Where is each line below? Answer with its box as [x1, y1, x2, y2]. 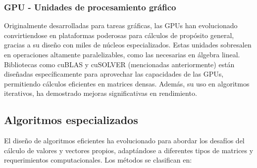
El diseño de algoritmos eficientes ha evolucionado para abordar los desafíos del [4, 135, 245, 146]
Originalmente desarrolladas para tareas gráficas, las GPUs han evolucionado [4, 20, 238, 31]
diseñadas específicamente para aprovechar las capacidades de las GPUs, [4, 69, 224, 79]
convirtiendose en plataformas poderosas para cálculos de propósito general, [4, 30, 234, 40]
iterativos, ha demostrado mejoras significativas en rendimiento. [4, 88, 197, 98]
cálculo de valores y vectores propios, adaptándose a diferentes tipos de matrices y [4, 145, 254, 155]
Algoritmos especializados [4, 112, 138, 127]
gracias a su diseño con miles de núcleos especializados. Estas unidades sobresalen [4, 40, 252, 50]
